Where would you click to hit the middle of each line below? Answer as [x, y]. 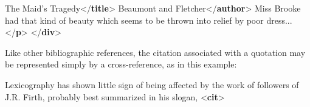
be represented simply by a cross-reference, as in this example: [121, 64]
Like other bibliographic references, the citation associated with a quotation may [155, 52]
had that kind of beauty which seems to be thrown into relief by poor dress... [149, 20]
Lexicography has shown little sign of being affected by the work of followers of [152, 84]
